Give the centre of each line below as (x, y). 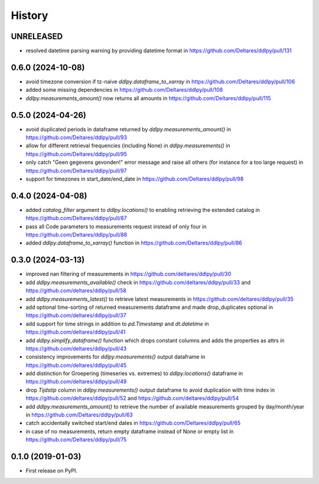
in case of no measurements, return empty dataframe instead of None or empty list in (130, 431)
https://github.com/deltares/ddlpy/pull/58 (76, 291)
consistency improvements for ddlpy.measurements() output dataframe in (115, 357)
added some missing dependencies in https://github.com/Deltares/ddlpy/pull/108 (124, 90)
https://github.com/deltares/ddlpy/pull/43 (76, 349)
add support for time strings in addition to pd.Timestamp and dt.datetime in (117, 324)
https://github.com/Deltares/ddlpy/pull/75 (76, 440)
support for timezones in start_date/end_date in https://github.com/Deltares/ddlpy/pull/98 (135, 179)
